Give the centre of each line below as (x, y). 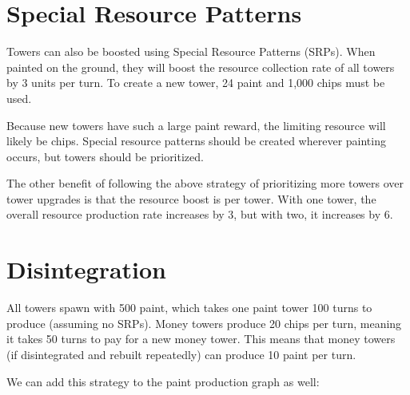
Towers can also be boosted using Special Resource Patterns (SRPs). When (191, 51)
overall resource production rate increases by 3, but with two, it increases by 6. (200, 214)
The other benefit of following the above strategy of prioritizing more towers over (205, 183)
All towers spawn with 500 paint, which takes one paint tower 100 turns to (189, 308)
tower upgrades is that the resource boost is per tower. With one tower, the (191, 198)
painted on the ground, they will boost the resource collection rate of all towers (201, 67)
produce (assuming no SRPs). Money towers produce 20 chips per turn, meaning (204, 323)
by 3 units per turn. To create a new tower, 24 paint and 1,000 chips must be (196, 83)
